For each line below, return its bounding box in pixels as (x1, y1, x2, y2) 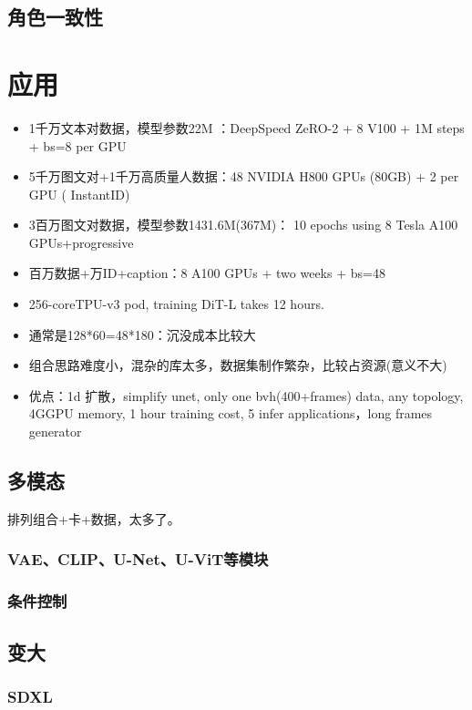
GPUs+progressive (28, 232, 134, 252)
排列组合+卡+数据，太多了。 (7, 509, 180, 528)
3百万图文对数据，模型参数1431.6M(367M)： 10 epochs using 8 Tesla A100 (28, 215, 458, 234)
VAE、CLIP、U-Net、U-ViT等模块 (7, 548, 269, 571)
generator (28, 422, 82, 441)
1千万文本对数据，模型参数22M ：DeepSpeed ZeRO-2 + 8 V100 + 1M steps (28, 118, 465, 137)
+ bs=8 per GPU (28, 136, 127, 155)
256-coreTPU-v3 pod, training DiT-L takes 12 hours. (28, 294, 324, 314)
